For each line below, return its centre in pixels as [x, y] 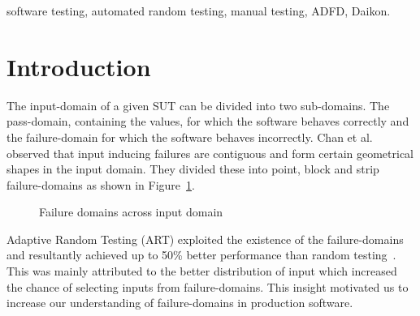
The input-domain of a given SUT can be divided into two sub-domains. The [198, 105]
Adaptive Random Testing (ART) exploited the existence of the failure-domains [205, 239]
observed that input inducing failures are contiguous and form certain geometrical [210, 153]
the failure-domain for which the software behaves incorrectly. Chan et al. [190, 137]
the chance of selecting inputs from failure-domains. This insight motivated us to [208, 286]
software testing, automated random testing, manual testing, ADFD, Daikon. [199, 11]
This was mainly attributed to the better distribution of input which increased [202, 271]
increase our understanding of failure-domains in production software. [180, 303]
